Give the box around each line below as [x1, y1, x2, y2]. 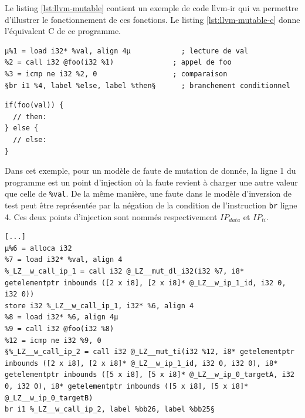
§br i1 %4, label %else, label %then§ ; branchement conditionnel [5, 81, 290, 90]
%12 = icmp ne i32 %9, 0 [5, 336, 101, 345]
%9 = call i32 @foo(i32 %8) [5, 324, 114, 333]
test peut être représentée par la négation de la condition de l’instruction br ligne [5, 198, 297, 211]
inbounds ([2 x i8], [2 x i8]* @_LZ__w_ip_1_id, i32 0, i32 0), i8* [5, 359, 278, 368]
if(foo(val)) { [5, 101, 64, 110]
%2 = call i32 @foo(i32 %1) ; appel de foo [5, 58, 232, 67]
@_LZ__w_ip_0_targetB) [5, 393, 93, 402]
